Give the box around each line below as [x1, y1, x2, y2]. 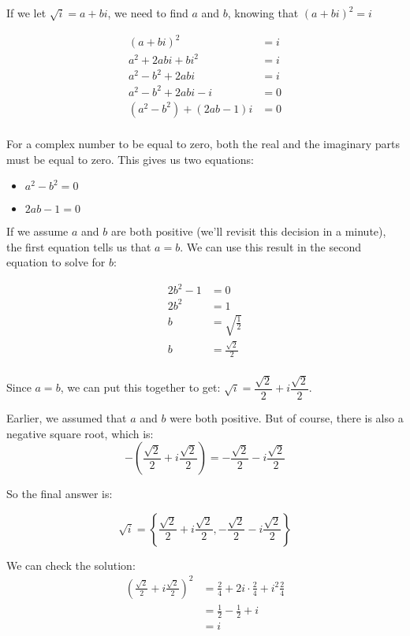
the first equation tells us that [6, 238, 151, 255]
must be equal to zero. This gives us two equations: [6, 151, 254, 167]
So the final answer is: [6, 485, 113, 502]
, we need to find [107, 5, 188, 20]
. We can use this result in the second [180, 238, 361, 255]
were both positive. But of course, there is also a [170, 410, 404, 426]
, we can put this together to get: [60, 379, 221, 396]
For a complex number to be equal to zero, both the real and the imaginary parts [6, 135, 401, 151]
